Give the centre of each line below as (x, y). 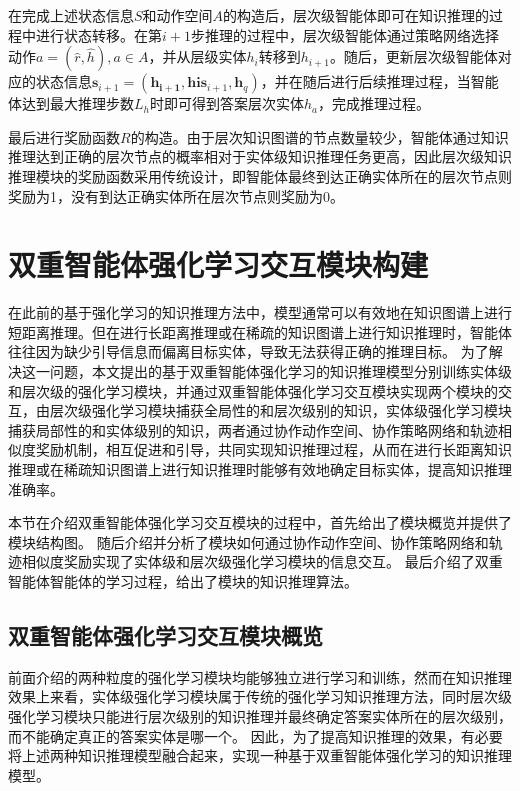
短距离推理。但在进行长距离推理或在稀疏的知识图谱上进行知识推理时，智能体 (260, 331)
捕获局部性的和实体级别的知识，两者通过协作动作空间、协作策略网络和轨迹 (253, 429)
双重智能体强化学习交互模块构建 (218, 264)
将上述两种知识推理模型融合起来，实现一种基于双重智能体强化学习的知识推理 (260, 755)
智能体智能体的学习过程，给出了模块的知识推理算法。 (183, 581)
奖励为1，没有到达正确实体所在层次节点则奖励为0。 (176, 195)
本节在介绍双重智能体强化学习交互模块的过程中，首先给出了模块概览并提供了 (260, 522)
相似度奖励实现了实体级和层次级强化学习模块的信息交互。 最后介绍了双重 (262, 561)
